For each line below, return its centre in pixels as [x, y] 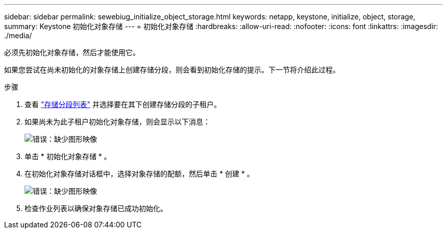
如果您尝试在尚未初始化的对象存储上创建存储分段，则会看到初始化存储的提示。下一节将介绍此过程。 [172, 70]
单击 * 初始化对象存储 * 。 [68, 156]
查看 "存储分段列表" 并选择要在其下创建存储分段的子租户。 [123, 104]
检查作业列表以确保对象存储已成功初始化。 [96, 208]
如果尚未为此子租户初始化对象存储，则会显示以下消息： [117, 122]
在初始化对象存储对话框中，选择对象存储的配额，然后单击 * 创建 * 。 [139, 174]
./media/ [18, 35]
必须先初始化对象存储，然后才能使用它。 [72, 52]
